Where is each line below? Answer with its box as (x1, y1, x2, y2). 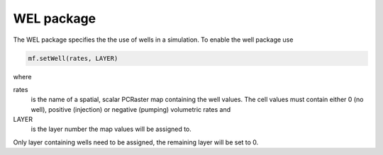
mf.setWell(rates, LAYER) (28, 54, 118, 62)
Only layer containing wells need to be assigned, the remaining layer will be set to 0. (13, 138, 259, 147)
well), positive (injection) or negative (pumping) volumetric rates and (30, 105, 231, 113)
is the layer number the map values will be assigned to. (30, 125, 191, 134)
